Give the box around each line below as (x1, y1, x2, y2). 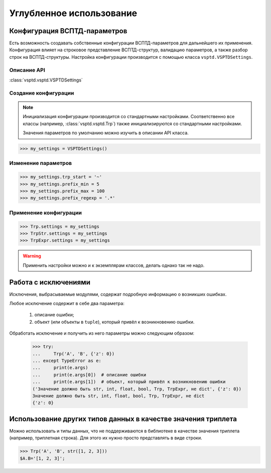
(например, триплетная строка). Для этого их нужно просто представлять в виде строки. (9, 435, 203, 441)
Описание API (9, 66, 45, 73)
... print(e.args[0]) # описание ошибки (32, 372, 147, 377)
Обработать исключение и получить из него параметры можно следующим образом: (9, 330, 195, 336)
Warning (23, 253, 41, 259)
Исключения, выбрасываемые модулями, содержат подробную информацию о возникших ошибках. (9, 291, 227, 297)
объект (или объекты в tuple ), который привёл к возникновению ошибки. (34, 319, 195, 325)
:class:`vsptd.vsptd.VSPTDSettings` (9, 77, 83, 83)
